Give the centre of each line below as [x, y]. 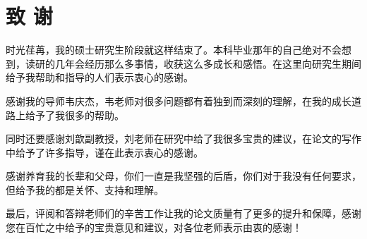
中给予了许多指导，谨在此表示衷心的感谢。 [104, 152]
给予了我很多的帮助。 [74, 115]
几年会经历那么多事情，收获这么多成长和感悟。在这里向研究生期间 [208, 63]
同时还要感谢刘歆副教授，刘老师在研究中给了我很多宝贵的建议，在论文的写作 [183, 139]
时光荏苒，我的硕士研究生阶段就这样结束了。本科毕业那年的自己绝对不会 [174, 50]
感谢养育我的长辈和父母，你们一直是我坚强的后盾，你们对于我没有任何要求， [183, 176]
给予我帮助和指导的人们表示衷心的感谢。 [100, 77]
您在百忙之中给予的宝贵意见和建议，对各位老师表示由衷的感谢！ [154, 227]
